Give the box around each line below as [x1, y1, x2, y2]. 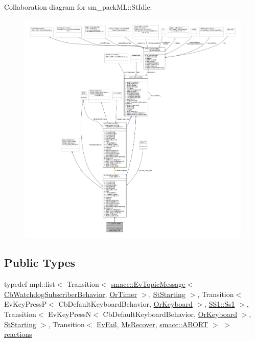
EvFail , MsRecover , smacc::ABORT [97, 318, 208, 329]
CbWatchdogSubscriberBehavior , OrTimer [4, 288, 137, 299]
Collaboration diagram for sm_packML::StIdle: [4, 2, 152, 12]
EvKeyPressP [4, 299, 47, 309]
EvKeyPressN [48, 308, 91, 319]
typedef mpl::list [4, 279, 55, 289]
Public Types [4, 255, 76, 270]
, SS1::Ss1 [204, 299, 235, 309]
